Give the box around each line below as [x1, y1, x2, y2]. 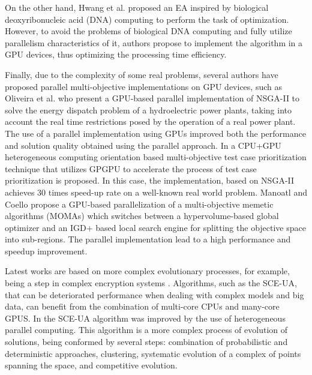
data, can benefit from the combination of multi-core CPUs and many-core [5, 300, 280, 313]
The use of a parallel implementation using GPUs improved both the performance [5, 127, 306, 139]
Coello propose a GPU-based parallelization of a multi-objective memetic [5, 197, 274, 210]
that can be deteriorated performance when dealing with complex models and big [5, 288, 304, 301]
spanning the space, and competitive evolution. [5, 359, 178, 371]
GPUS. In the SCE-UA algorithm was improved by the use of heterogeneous [5, 311, 286, 324]
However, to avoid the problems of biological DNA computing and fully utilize [5, 25, 292, 37]
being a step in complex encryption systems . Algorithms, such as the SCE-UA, [5, 277, 297, 289]
